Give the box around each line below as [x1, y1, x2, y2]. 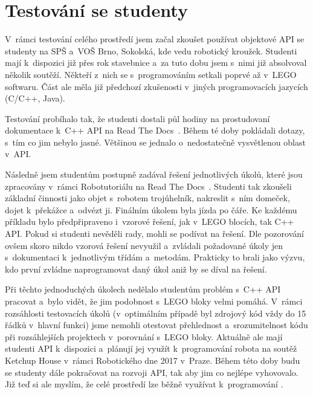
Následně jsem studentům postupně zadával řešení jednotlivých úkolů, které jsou [5, 168, 303, 181]
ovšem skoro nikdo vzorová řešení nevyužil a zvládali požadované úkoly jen [5, 239, 283, 251]
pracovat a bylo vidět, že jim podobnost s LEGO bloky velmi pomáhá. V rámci [5, 295, 303, 307]
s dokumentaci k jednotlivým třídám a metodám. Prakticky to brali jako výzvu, [5, 251, 305, 263]
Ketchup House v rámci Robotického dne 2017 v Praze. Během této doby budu [5, 354, 300, 366]
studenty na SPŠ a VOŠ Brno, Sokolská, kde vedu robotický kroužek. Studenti [5, 44, 297, 57]
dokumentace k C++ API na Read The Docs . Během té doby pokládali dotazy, [5, 124, 305, 137]
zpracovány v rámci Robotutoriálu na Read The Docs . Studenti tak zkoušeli [5, 179, 292, 192]
